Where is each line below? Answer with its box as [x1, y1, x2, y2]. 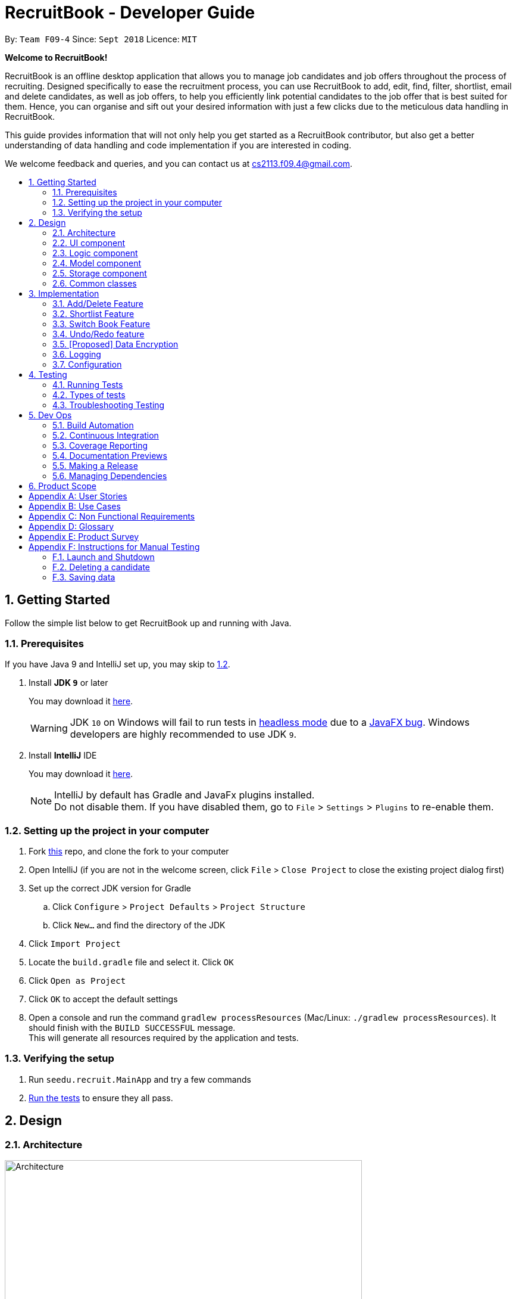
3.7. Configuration [52, 359, 122, 369]
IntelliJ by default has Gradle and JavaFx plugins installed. [54, 789, 315, 801]
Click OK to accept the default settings [29, 994, 178, 1005]
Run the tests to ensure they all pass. [29, 1092, 173, 1103]
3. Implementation [29, 288, 99, 299]
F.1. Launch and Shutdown [52, 551, 155, 562]
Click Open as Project [29, 975, 126, 986]
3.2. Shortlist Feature [52, 308, 135, 319]
